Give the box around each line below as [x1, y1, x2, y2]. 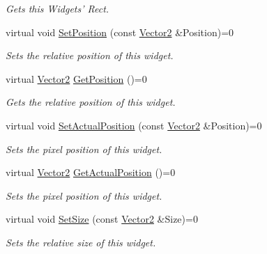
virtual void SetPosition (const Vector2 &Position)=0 [6, 24, 234, 39]
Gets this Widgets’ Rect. [6, 1, 109, 15]
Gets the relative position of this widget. [6, 95, 176, 109]
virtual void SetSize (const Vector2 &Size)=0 [6, 212, 198, 226]
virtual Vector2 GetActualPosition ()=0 [6, 165, 176, 180]
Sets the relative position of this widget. [6, 48, 174, 63]
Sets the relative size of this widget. [6, 235, 156, 249]
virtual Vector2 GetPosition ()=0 [6, 71, 147, 86]
